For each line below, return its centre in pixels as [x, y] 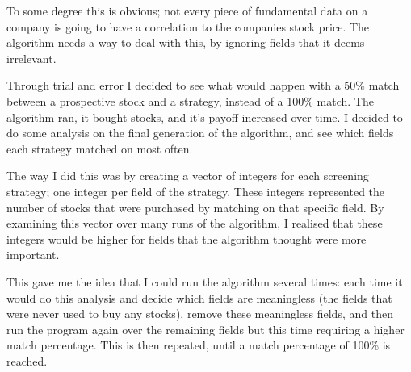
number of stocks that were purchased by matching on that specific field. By [195, 207]
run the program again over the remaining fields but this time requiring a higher [205, 329]
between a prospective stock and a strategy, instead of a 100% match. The [190, 100]
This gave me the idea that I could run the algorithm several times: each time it [205, 281]
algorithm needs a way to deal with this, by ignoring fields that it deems [186, 42]
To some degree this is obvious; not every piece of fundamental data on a [187, 10]
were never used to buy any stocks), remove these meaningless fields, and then [200, 313]
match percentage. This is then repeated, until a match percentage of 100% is [199, 345]
